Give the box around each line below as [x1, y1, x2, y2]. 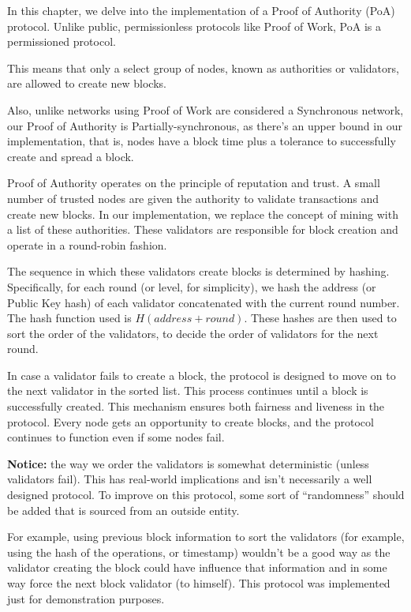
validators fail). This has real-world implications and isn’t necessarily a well [7, 471, 372, 487]
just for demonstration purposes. [7, 590, 165, 606]
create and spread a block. [7, 148, 134, 164]
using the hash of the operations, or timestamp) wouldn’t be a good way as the [7, 543, 390, 560]
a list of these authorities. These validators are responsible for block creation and [7, 221, 398, 238]
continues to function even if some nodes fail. [7, 429, 225, 445]
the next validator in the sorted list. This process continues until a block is [7, 382, 368, 399]
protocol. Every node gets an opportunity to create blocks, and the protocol [7, 413, 374, 430]
